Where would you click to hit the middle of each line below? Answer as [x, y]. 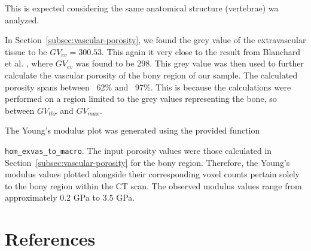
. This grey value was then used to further [227, 63]
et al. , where [29, 63]
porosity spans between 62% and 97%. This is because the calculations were [148, 87]
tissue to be [26, 51]
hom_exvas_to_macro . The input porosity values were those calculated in [138, 150]
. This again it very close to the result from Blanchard [201, 51]
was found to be [105, 63]
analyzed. [22, 19]
